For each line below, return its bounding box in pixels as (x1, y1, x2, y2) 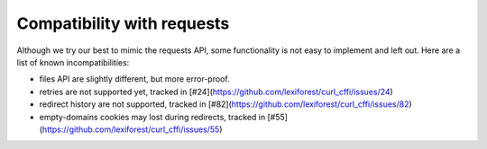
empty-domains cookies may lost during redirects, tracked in (39, 111, 266, 122)
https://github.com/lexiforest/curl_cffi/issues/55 (41, 124, 220, 135)
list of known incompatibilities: (16, 57, 130, 67)
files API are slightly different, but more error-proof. (39, 74, 230, 84)
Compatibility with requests (16, 13, 230, 33)
